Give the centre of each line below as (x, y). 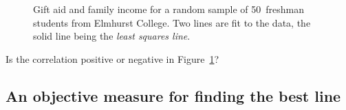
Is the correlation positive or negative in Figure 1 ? (112, 58)
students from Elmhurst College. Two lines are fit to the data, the (172, 22)
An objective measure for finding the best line (173, 95)
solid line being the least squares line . (112, 36)
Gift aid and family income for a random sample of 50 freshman (169, 9)
